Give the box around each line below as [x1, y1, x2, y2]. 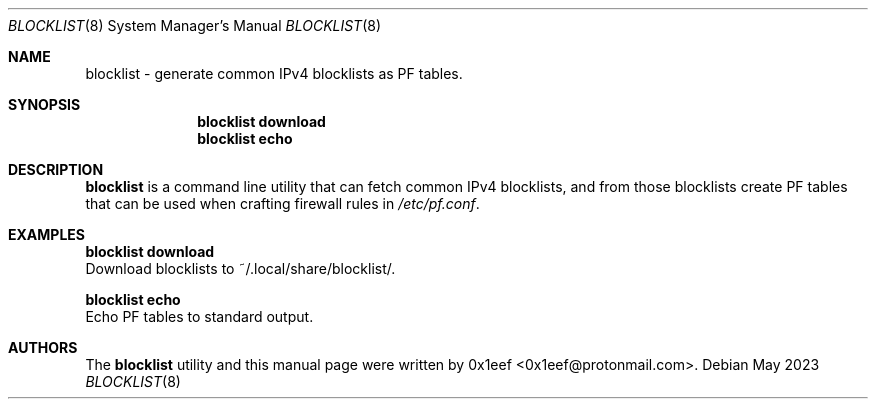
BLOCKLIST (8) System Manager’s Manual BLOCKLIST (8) [8, 17, 382, 34]
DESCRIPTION [8, 161, 104, 178]
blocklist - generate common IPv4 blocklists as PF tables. [85, 65, 463, 82]
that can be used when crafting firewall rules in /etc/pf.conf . [85, 195, 480, 212]
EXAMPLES [8, 226, 85, 243]
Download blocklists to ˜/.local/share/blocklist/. [85, 260, 396, 277]
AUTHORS [8, 339, 78, 356]
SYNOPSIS [8, 96, 81, 113]
